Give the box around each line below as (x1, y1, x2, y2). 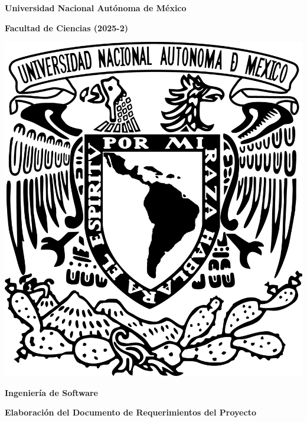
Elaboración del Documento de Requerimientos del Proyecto (5, 406, 256, 418)
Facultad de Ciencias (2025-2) (5, 21, 128, 34)
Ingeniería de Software (5, 386, 98, 398)
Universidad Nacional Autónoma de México (5, 2, 187, 14)
